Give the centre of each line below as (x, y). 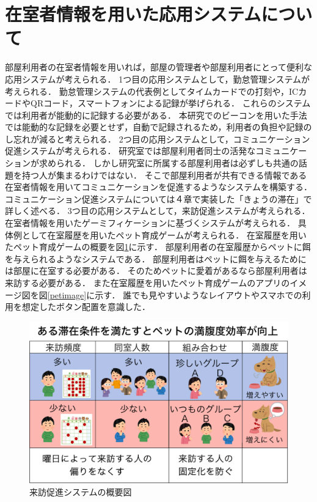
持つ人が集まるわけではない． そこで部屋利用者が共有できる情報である (164, 175)
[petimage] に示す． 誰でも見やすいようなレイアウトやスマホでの (175, 294)
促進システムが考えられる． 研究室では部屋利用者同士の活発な (130, 151)
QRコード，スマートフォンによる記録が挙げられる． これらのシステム (170, 103)
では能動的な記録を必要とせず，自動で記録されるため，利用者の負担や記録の (158, 127)
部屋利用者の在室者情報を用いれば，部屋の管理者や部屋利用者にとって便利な (158, 67)
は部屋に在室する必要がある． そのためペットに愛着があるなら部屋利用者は (156, 271)
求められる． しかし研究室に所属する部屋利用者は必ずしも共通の (169, 163)
